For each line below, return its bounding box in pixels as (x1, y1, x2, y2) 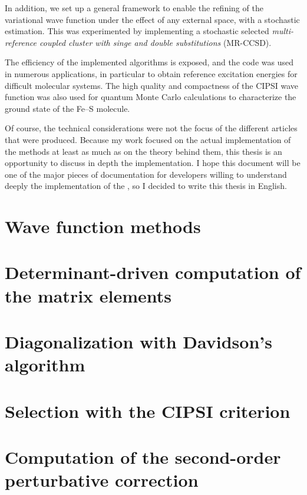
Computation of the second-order (5, 444, 281, 469)
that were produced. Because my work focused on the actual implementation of (5, 133, 291, 145)
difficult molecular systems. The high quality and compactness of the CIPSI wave (5, 79, 298, 91)
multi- (272, 25, 294, 37)
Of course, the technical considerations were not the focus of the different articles (5, 122, 298, 134)
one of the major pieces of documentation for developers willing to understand (5, 168, 287, 180)
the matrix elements (5, 283, 172, 307)
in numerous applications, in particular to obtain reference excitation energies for (5, 67, 298, 79)
